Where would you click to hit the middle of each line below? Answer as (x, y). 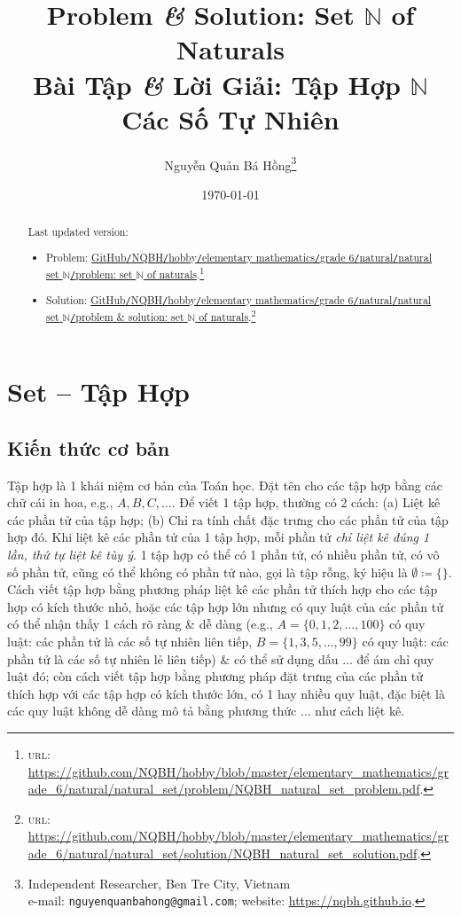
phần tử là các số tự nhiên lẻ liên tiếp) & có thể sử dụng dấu (173, 658)
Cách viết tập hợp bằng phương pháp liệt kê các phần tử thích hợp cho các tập (223, 589)
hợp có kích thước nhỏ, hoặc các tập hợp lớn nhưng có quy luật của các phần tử (225, 606)
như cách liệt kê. (360, 711)
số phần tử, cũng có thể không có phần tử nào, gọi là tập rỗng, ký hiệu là (207, 572)
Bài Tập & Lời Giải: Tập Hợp (217, 84)
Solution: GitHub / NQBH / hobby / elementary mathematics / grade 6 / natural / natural (239, 300)
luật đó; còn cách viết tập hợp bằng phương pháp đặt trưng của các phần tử (215, 676)
